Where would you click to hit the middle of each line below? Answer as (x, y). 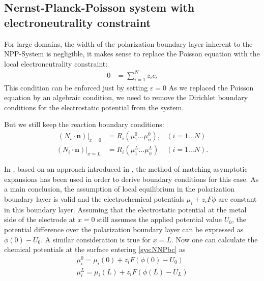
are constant (238, 198)
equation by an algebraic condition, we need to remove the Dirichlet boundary (126, 97)
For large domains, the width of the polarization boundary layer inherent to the (128, 43)
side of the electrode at (40, 219)
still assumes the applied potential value (160, 219)
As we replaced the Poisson (211, 87)
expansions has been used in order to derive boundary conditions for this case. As (131, 179)
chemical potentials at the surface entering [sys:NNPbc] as (95, 249)
